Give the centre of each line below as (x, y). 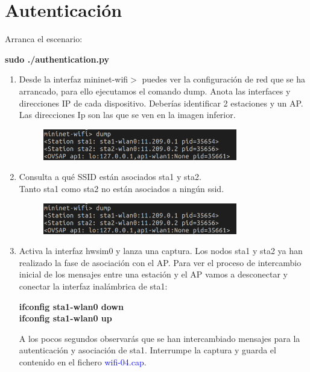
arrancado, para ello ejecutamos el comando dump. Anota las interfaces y (155, 91)
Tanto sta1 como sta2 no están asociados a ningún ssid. (122, 188)
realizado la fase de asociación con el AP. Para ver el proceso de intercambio (160, 262)
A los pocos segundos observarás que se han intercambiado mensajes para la (160, 338)
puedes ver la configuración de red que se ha (224, 79)
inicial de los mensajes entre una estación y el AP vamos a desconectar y (153, 274)
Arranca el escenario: (44, 39)
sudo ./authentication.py (57, 59)
